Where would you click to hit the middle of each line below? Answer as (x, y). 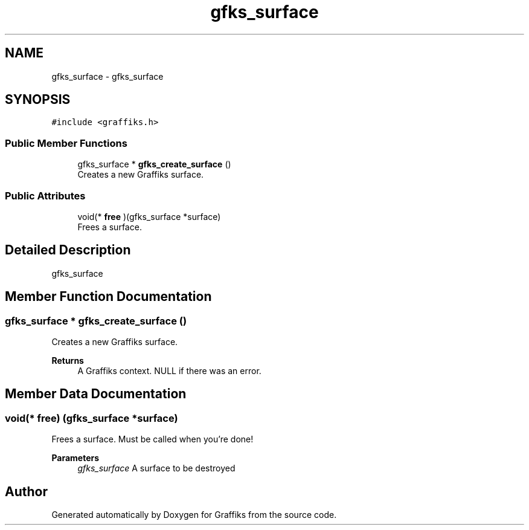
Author (26, 491)
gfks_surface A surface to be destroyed (156, 468)
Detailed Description (68, 250)
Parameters (75, 458)
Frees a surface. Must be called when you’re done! (152, 439)
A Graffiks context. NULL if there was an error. (169, 371)
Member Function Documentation (108, 297)
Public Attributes (45, 196)
